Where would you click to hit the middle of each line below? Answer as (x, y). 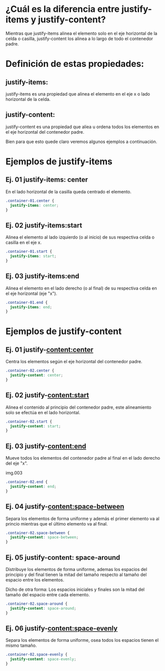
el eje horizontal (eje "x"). (32, 293)
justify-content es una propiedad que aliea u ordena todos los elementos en (82, 127)
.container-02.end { (27, 482)
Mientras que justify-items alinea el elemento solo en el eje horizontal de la (82, 33)
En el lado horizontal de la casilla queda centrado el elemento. (69, 192)
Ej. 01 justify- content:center (49, 350)
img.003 (14, 473)
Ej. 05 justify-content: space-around (63, 557)
